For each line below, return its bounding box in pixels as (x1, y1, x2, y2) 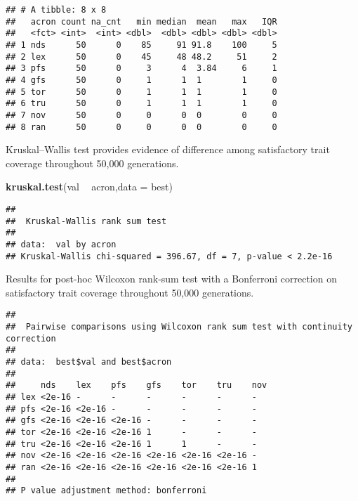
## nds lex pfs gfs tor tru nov (6, 380, 267, 391)
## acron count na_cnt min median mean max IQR (6, 16, 277, 27)
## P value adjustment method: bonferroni (6, 486, 207, 496)
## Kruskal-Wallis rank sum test (6, 216, 167, 226)
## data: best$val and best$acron (6, 357, 172, 367)
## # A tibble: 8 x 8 (6, 5, 107, 15)
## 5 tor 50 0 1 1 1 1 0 (6, 86, 277, 97)
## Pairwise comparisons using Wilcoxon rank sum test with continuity (6, 322, 352, 332)
